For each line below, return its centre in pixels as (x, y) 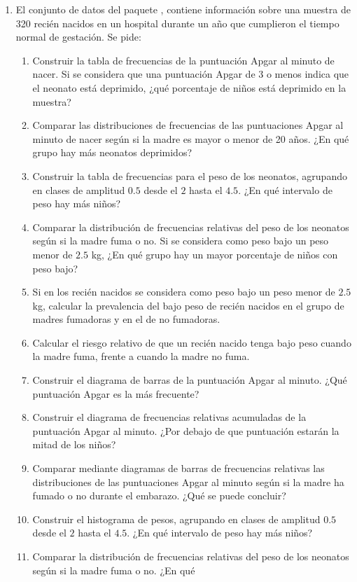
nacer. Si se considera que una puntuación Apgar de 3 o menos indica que (191, 74)
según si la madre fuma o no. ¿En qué (114, 570)
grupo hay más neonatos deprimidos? (112, 152)
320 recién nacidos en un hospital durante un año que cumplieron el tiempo (177, 23)
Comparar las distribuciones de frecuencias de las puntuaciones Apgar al (188, 125)
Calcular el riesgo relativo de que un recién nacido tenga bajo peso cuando (192, 342)
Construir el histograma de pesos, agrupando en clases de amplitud (176, 519)
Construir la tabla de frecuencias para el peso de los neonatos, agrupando (190, 175)
